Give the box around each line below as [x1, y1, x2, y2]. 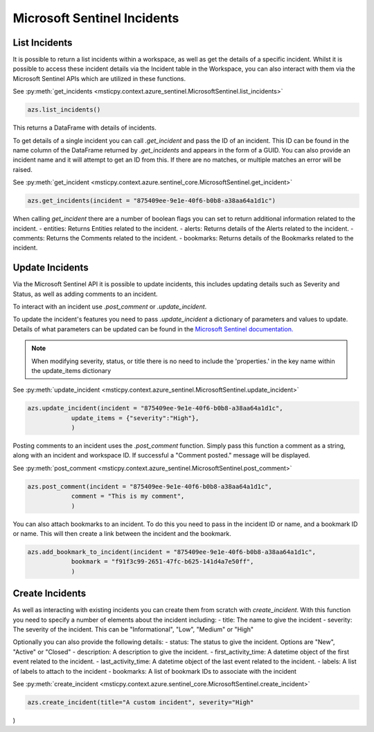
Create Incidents [12, 588, 87, 600]
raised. [12, 165, 33, 173]
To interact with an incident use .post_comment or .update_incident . [12, 302, 207, 311]
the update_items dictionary [31, 366, 112, 374]
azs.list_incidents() [27, 106, 101, 114]
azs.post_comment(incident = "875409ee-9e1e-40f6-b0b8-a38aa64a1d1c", [27, 482, 273, 490]
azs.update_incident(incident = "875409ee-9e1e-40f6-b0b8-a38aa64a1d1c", [27, 404, 283, 412]
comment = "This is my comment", [71, 492, 185, 500]
